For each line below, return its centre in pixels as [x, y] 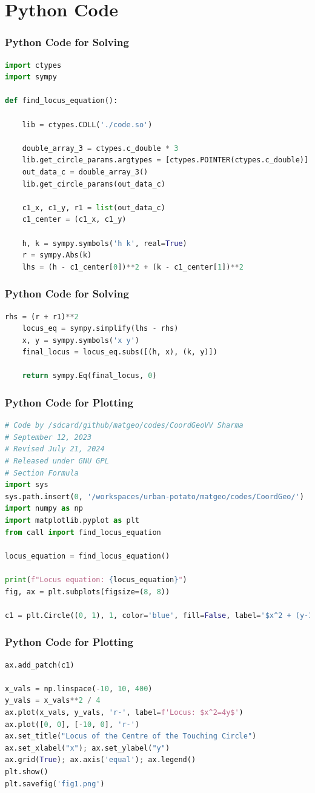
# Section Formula [42, 473]
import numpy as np [44, 509]
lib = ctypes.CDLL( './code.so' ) [87, 124]
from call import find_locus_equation [83, 532]
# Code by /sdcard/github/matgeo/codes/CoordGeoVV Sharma [124, 426]
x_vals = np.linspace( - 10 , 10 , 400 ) [79, 688]
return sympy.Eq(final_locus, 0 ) [89, 376]
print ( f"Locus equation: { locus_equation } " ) [96, 580]
